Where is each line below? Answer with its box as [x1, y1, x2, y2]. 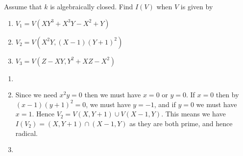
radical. [15, 128, 38, 138]
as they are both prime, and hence [129, 118, 233, 128]
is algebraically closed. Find [50, 1, 133, 11]
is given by [180, 1, 213, 11]
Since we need [15, 89, 57, 100]
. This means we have [161, 109, 226, 119]
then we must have [84, 89, 141, 100]
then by [216, 89, 239, 100]
